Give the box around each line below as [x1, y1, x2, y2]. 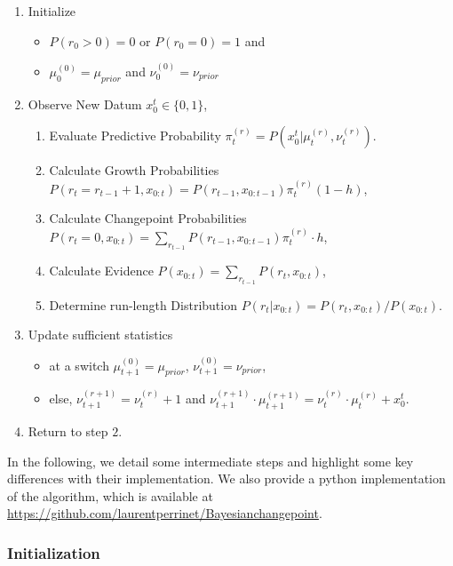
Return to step [28, 422, 108, 441]
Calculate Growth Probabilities [49, 161, 219, 179]
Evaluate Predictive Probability [49, 126, 221, 145]
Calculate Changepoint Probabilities [49, 209, 247, 227]
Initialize [28, 2, 76, 20]
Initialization [7, 541, 100, 563]
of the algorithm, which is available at [7, 486, 213, 505]
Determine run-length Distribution [49, 295, 237, 314]
